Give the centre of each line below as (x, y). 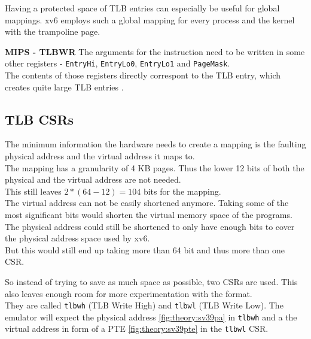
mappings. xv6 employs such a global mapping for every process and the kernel (150, 19)
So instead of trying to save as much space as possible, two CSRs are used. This (151, 281)
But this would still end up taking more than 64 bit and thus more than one (145, 249)
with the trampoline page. (53, 31)
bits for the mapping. (182, 191)
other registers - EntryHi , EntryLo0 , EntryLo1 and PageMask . (118, 63)
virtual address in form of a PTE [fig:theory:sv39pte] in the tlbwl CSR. (137, 329)
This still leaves (33, 191)
